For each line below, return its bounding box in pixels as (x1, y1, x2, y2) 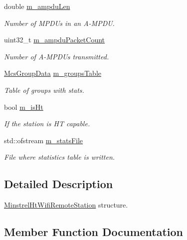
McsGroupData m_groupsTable (4, 68, 102, 78)
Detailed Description (4, 176, 113, 192)
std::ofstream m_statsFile (4, 135, 83, 145)
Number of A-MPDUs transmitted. (4, 51, 109, 61)
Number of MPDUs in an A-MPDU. (4, 17, 115, 28)
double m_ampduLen (4, 1, 70, 11)
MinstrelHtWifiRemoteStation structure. (4, 200, 128, 210)
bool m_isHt (4, 101, 43, 112)
